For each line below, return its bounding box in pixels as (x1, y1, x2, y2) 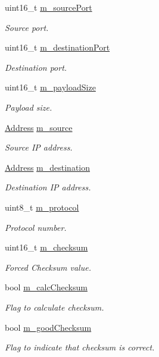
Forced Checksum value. (5, 261, 91, 273)
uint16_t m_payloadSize (5, 81, 96, 93)
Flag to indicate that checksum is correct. (5, 341, 155, 353)
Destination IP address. (5, 181, 91, 193)
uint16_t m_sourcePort (5, 1, 92, 13)
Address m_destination (5, 161, 91, 173)
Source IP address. (5, 141, 73, 154)
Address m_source (5, 121, 73, 133)
